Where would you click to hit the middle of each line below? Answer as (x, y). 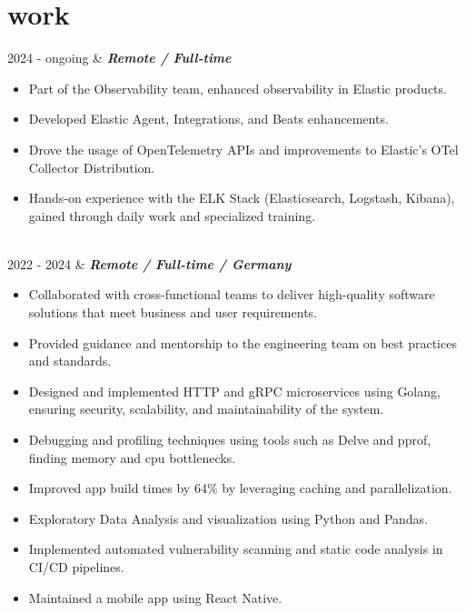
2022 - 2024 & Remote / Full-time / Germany (149, 263)
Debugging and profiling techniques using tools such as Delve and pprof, (230, 440)
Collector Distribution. (92, 167)
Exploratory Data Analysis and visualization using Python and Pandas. (228, 518)
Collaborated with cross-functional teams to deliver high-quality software (232, 294)
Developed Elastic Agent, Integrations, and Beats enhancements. (208, 119)
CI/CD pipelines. (76, 567)
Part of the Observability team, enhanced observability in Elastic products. (238, 88)
